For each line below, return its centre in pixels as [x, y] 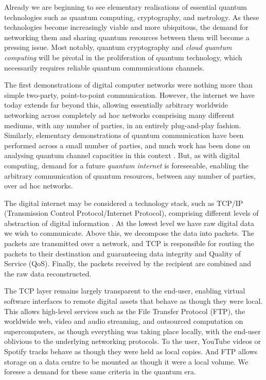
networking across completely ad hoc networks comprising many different [119, 115]
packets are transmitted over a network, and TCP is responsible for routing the [129, 243]
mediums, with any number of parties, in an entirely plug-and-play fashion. [123, 125]
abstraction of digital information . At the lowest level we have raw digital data [129, 223]
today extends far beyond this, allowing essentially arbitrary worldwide [116, 105]
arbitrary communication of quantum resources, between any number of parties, [130, 175]
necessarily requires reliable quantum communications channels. [104, 67]
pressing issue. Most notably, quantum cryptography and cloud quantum [118, 47]
